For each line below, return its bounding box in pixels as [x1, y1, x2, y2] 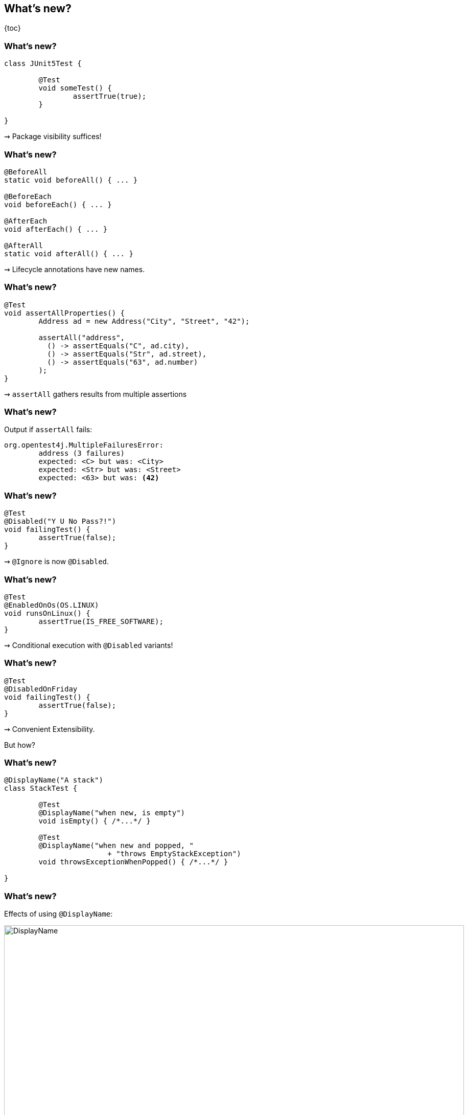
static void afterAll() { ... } [4, 249, 133, 258]
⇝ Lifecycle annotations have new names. [4, 264, 145, 274]
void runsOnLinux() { [4, 609, 90, 617]
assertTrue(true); [73, 92, 147, 101]
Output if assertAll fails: [4, 425, 92, 434]
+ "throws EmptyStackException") [107, 850, 241, 858]
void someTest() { [38, 84, 112, 93]
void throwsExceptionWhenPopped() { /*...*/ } [38, 858, 228, 866]
